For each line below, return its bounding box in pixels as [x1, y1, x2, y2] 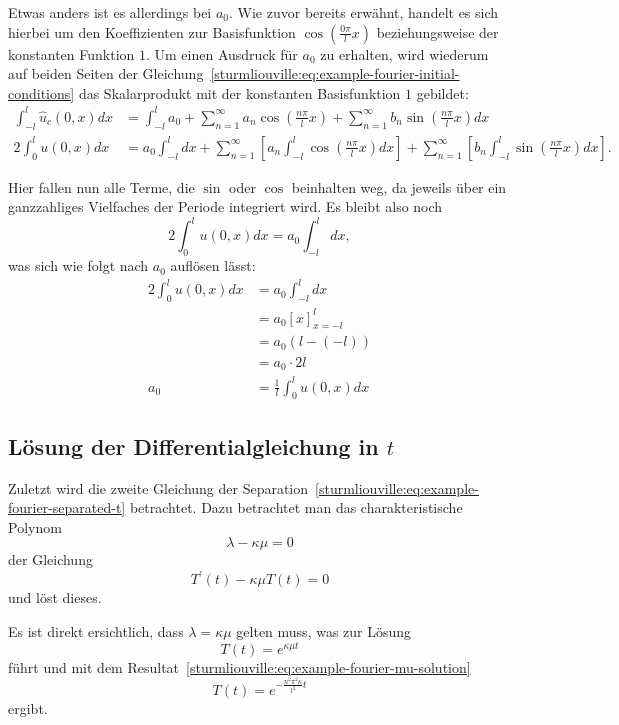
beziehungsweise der [376, 21, 499, 42]
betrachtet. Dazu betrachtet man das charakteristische [129, 497, 463, 518]
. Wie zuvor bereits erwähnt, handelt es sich [229, 2, 499, 22]
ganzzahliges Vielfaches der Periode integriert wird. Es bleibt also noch [8, 196, 443, 217]
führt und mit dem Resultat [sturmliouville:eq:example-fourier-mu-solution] [8, 656, 471, 677]
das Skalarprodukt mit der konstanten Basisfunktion [78, 82, 401, 103]
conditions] [8, 82, 75, 103]
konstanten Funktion [8, 43, 135, 64]
